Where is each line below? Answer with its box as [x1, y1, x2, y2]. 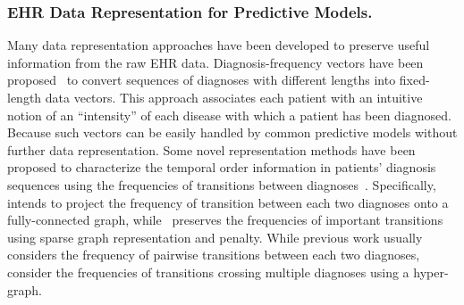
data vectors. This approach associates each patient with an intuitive [45, 88, 423, 106]
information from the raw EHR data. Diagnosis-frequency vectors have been [7, 53, 424, 71]
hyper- [413, 262, 449, 281]
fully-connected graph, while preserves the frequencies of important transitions [7, 210, 443, 229]
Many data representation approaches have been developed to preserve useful [7, 36, 430, 54]
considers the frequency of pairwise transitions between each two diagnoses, [7, 245, 420, 264]
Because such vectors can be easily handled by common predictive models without [7, 123, 458, 142]
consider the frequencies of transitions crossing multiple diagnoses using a [7, 262, 409, 281]
